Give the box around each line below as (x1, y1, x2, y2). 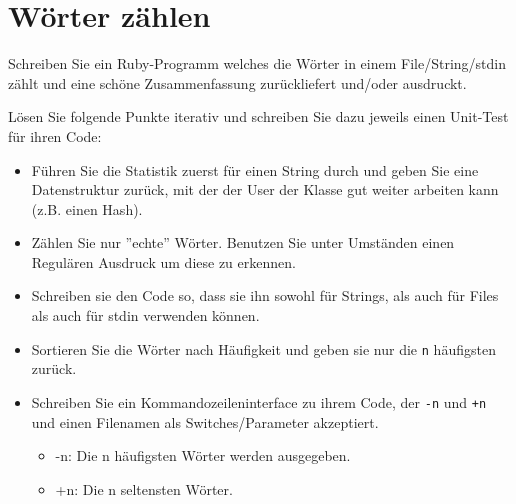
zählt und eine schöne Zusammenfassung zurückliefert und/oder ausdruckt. (8, 72, 467, 93)
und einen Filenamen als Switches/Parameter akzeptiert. (31, 411, 379, 432)
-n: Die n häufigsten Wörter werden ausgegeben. (55, 445, 351, 466)
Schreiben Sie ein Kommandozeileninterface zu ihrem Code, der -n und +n (31, 391, 487, 412)
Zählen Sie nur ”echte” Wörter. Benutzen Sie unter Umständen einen (31, 232, 455, 253)
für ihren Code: (8, 125, 102, 146)
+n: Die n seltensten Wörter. (55, 478, 233, 499)
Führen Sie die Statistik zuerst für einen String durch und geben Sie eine (31, 159, 479, 180)
